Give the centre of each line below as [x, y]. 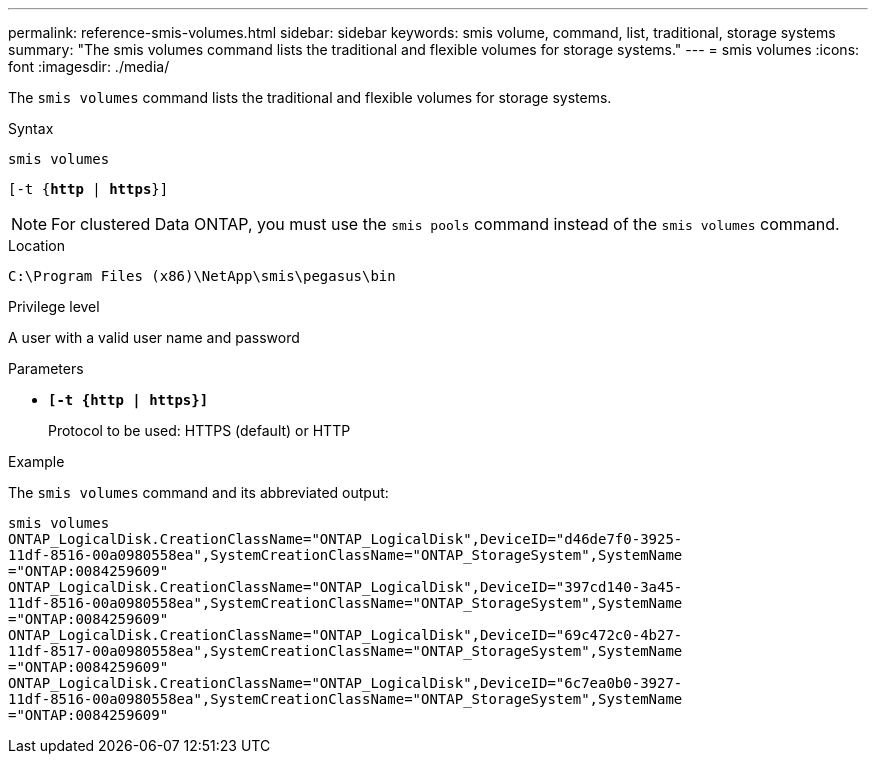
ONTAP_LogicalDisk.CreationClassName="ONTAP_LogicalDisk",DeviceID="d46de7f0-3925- [345, 539]
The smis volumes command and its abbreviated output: [198, 492]
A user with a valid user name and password [154, 337]
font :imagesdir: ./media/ [89, 66]
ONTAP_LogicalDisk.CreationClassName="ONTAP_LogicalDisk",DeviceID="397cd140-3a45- [345, 587]
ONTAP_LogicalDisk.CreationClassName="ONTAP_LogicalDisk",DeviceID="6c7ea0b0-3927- [345, 683]
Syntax [31, 128]
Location [36, 245]
